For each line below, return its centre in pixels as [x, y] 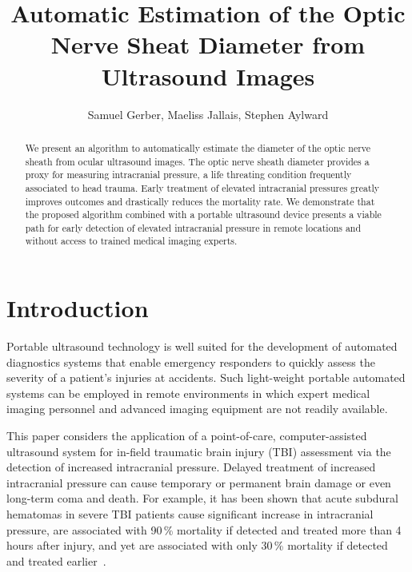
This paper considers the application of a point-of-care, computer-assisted [187, 436]
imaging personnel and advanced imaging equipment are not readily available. [197, 409]
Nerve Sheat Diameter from [208, 44]
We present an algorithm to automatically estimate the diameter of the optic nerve [198, 147]
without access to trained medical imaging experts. [131, 241]
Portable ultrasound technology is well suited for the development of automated [202, 346]
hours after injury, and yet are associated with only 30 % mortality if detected [197, 545]
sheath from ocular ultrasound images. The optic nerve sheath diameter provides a [197, 161]
